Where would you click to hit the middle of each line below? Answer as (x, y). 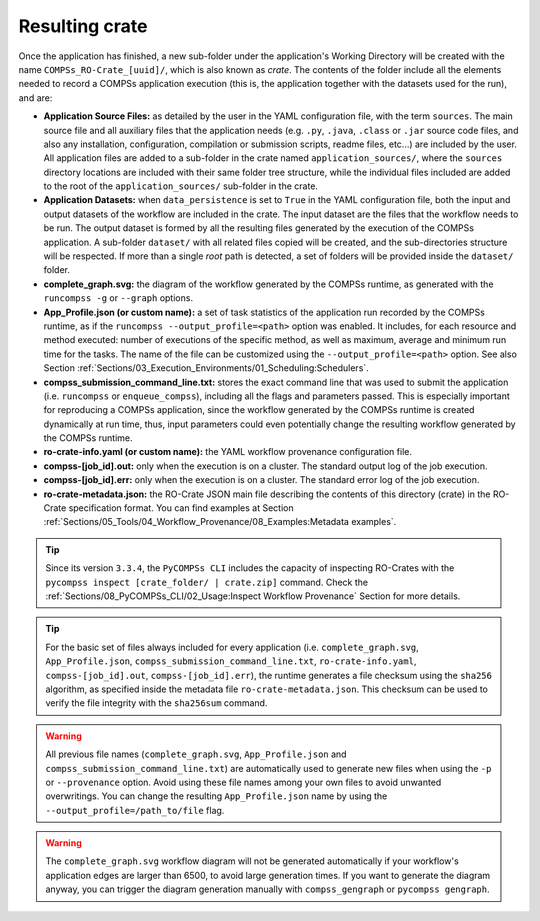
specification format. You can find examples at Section (181, 508)
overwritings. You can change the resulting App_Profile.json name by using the (216, 796)
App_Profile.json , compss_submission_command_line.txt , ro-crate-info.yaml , (231, 661)
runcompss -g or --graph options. (118, 298)
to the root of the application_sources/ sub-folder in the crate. (181, 186)
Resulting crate (83, 26)
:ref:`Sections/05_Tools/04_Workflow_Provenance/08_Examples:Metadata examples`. (220, 522)
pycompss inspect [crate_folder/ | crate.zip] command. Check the (207, 582)
